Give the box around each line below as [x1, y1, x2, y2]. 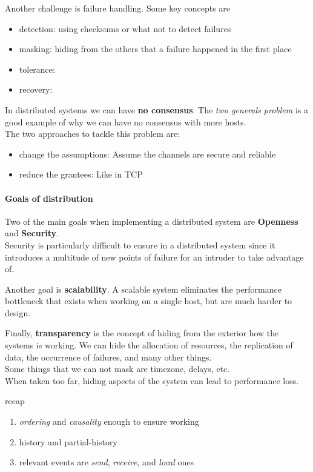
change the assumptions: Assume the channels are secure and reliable [19, 147, 276, 160]
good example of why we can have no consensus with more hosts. [5, 115, 246, 128]
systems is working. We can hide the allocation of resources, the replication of [5, 339, 293, 351]
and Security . [5, 227, 59, 239]
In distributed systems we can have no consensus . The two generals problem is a [5, 103, 308, 116]
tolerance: [19, 62, 55, 75]
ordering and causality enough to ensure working [19, 415, 199, 428]
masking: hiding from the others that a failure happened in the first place [19, 42, 292, 55]
